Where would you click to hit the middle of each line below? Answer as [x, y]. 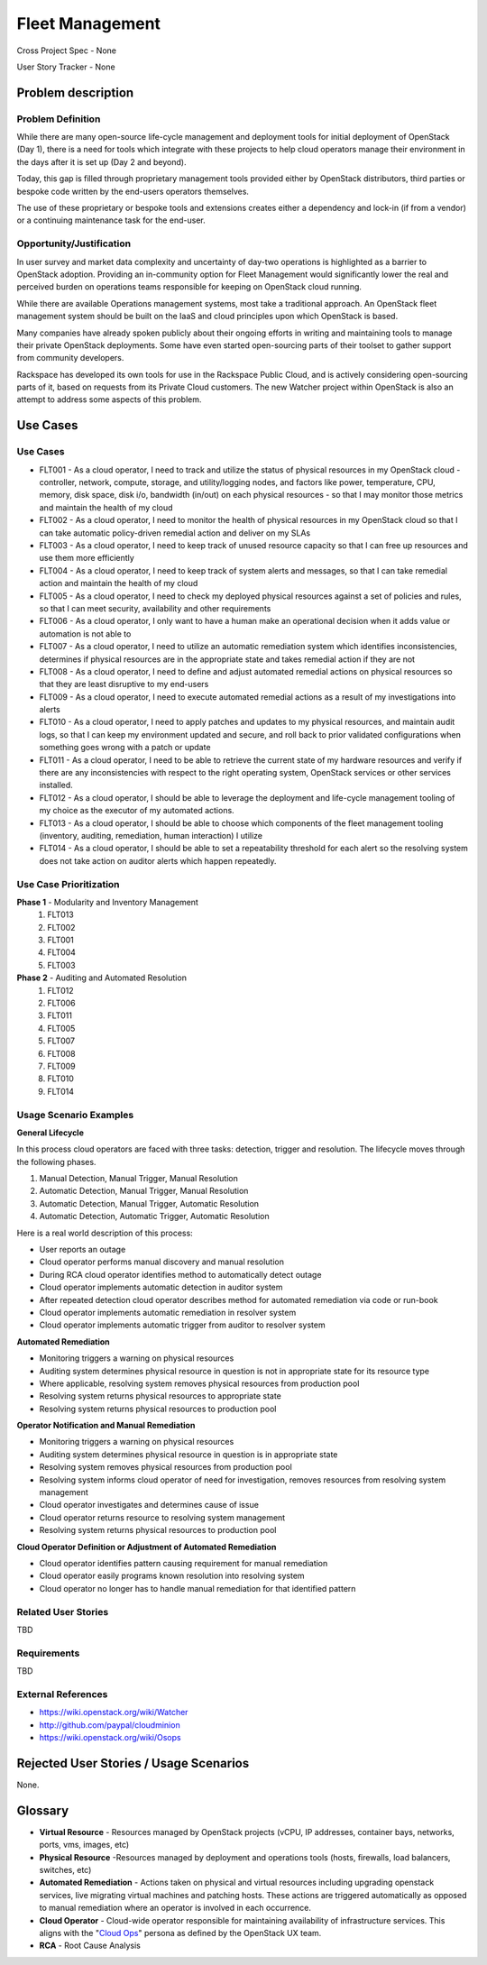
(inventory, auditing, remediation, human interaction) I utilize [151, 835]
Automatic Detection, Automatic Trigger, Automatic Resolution [154, 1217]
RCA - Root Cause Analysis [90, 1946]
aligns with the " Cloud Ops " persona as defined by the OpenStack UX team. [180, 1933]
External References [62, 1694]
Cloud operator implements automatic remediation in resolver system [168, 1312]
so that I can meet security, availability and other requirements [155, 608]
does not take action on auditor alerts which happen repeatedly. [158, 860]
